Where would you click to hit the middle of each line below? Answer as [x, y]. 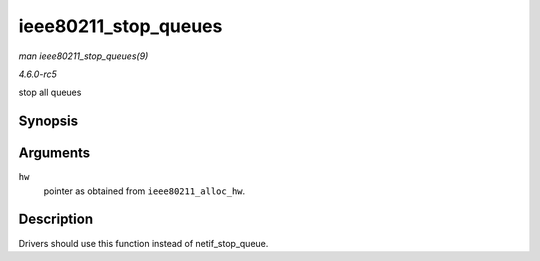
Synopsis [48, 121]
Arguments [54, 153]
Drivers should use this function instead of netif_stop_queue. [143, 243]
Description [56, 219]
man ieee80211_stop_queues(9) [83, 56]
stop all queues [50, 92]
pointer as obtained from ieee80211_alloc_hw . [144, 191]
